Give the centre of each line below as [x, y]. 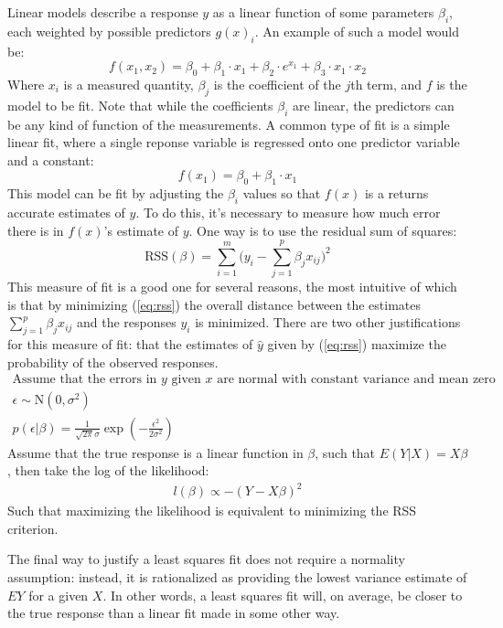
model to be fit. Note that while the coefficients [140, 105]
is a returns [396, 193]
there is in [36, 230]
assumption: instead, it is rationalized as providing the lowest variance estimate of [237, 577]
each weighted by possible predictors [109, 31]
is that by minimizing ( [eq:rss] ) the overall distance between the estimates [214, 304]
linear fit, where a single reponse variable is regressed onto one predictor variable [234, 142]
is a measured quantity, [128, 84]
